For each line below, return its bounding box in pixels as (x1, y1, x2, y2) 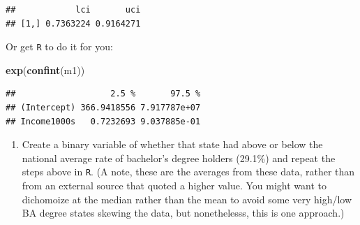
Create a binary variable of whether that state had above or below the (22, 137, 323, 152)
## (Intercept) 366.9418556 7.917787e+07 (6, 103, 201, 113)
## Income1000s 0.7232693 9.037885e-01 (6, 116, 201, 126)
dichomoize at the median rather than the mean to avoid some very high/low (22, 191, 352, 206)
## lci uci (6, 5, 141, 15)
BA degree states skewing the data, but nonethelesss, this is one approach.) (22, 205, 345, 220)
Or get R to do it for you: (6, 39, 113, 54)
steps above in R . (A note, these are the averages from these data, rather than (22, 164, 355, 179)
